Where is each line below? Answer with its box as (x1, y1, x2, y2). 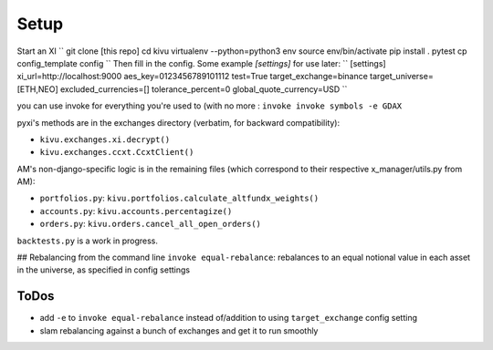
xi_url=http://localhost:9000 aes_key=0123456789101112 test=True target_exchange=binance (16, 71, 369, 82)
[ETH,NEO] (16, 83, 58, 95)
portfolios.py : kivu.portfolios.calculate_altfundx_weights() (39, 192, 320, 204)
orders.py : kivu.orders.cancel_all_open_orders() (39, 219, 262, 230)
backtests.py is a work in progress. (16, 235, 159, 246)
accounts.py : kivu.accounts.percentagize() (39, 205, 233, 216)
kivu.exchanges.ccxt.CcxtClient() (39, 147, 194, 158)
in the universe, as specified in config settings (16, 264, 191, 275)
